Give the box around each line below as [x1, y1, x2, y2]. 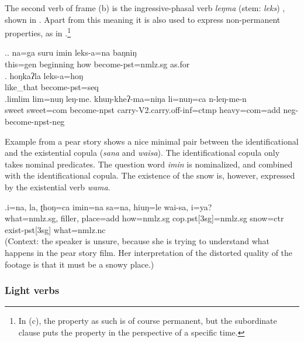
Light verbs [5, 283, 60, 297]
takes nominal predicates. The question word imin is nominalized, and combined [5, 158, 293, 170]
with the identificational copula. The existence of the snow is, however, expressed [5, 169, 295, 182]
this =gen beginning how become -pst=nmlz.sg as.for [5, 58, 190, 70]
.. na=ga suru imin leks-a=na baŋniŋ [5, 46, 137, 59]
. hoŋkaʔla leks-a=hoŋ [5, 69, 84, 81]
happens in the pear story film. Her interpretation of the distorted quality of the [5, 246, 293, 258]
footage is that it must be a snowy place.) [5, 258, 154, 270]
